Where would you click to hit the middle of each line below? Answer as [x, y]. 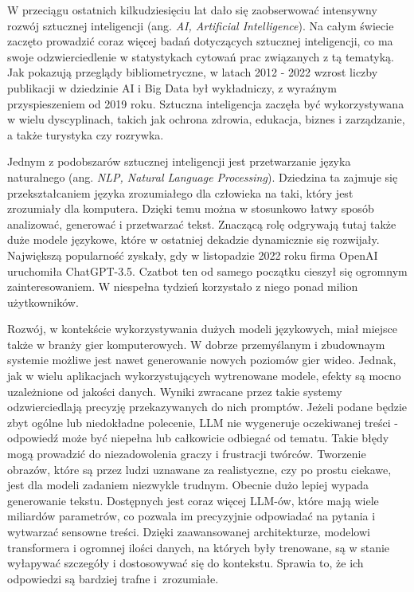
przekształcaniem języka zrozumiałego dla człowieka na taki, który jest [180, 192]
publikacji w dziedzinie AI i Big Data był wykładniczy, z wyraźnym [172, 87]
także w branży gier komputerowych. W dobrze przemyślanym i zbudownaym [196, 344]
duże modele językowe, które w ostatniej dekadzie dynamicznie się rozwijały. [193, 239]
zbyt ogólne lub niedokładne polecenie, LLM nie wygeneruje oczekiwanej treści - [203, 422]
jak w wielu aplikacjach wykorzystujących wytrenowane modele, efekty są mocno [204, 376]
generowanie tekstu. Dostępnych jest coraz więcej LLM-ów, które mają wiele [193, 500]
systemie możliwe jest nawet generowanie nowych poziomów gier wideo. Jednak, [202, 360]
